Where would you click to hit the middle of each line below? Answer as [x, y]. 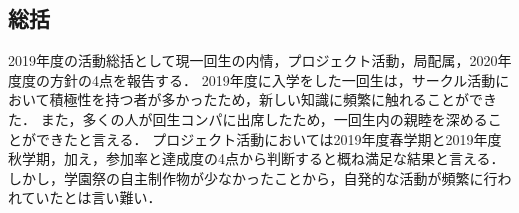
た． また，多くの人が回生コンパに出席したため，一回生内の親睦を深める [248, 118]
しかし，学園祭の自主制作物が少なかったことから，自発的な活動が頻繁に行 [253, 177]
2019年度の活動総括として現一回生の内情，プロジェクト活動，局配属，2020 [253, 60]
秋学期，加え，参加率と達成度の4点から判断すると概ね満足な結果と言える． [256, 158]
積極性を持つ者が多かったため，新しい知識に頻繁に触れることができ [273, 99]
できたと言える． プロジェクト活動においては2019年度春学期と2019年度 [268, 138]
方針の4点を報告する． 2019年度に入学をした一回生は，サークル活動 [272, 79]
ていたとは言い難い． [91, 197]
